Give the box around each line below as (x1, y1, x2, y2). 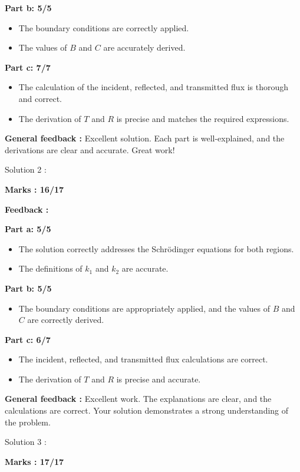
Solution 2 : (5, 163, 47, 176)
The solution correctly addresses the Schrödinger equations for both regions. (18, 242, 294, 255)
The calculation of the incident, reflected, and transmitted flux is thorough (18, 81, 289, 93)
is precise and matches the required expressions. (116, 112, 289, 124)
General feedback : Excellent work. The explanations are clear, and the (5, 392, 272, 405)
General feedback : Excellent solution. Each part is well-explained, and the (5, 132, 285, 144)
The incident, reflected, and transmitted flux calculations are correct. (18, 353, 268, 365)
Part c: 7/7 (5, 61, 51, 73)
